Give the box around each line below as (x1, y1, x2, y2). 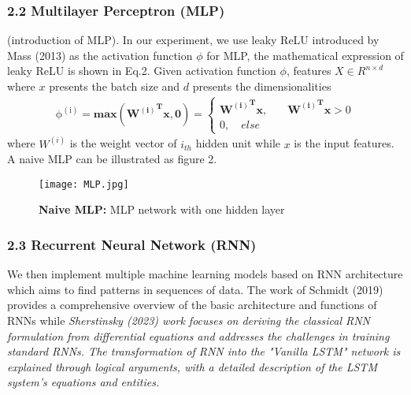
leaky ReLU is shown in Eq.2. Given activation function (7, 62, 276, 79)
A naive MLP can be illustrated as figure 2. (7, 151, 217, 167)
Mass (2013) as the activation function (7, 47, 193, 63)
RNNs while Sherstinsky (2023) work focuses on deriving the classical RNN (7, 312, 370, 328)
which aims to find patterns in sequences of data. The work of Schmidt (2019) (7, 281, 383, 297)
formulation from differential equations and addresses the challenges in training (7, 327, 390, 344)
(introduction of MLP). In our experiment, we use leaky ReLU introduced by (7, 32, 380, 48)
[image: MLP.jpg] (39, 178, 129, 190)
